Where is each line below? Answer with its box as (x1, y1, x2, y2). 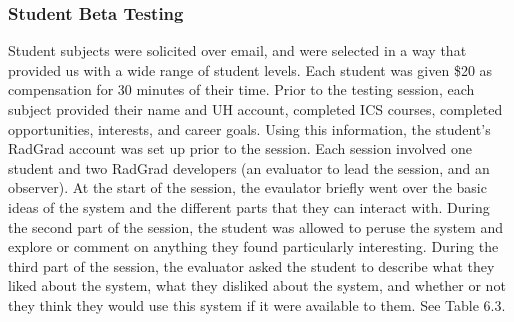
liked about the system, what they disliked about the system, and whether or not (8, 275, 506, 296)
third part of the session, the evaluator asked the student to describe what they (8, 255, 495, 276)
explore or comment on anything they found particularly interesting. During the (8, 236, 499, 257)
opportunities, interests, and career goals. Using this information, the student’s (8, 118, 491, 139)
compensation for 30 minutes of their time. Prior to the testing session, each (8, 79, 475, 100)
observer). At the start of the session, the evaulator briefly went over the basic (8, 177, 487, 198)
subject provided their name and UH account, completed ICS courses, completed (8, 99, 503, 119)
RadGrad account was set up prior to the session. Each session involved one (8, 138, 472, 159)
